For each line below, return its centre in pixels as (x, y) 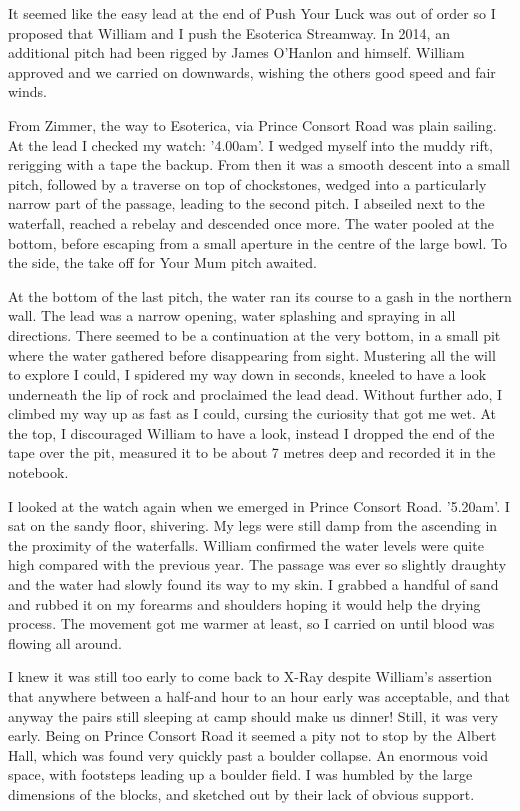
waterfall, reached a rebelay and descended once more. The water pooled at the (251, 222)
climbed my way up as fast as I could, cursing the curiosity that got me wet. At (252, 413)
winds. (27, 91)
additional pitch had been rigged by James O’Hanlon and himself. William (236, 52)
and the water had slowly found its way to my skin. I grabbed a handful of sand (253, 584)
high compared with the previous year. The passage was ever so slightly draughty (257, 564)
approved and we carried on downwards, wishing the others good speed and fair (252, 71)
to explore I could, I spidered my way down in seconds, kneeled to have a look (247, 374)
